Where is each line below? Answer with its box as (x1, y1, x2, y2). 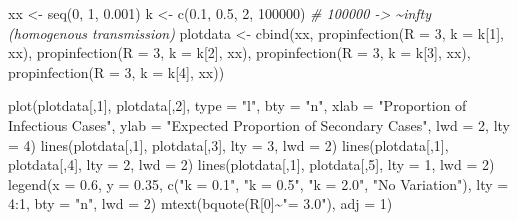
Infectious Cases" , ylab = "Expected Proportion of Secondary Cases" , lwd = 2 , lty (8, 114, 511, 135)
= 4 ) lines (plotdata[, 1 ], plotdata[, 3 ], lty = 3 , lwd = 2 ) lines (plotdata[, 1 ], (8, 134, 449, 155)
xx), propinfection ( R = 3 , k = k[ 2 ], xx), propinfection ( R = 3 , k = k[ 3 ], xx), (8, 42, 471, 63)
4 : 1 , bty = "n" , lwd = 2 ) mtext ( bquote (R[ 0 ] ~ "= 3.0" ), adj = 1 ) (8, 193, 393, 214)
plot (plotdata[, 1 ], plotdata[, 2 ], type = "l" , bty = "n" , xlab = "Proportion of (8, 95, 467, 116)
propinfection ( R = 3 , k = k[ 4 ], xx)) (8, 61, 225, 82)
